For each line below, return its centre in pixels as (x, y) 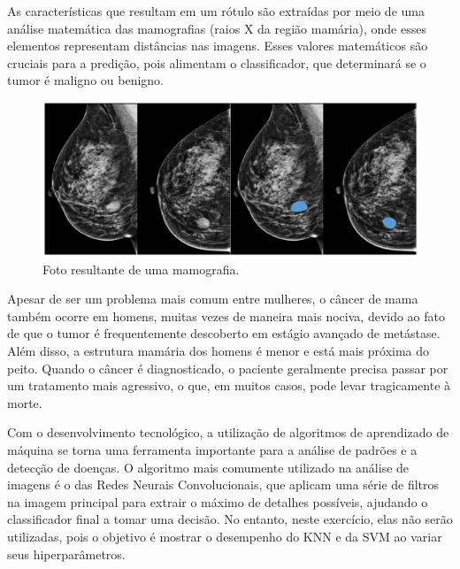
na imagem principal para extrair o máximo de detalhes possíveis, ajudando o (218, 501)
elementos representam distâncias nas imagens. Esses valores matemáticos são (218, 46)
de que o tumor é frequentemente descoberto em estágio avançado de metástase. (224, 333)
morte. (25, 402)
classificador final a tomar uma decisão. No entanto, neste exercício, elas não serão (230, 519)
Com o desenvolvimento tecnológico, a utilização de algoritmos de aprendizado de (228, 432)
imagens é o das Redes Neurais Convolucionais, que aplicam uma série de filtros (223, 484)
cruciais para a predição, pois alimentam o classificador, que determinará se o (217, 62)
